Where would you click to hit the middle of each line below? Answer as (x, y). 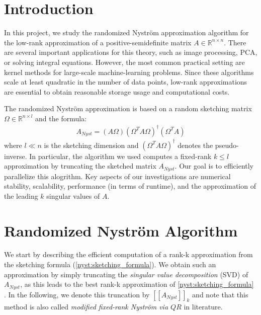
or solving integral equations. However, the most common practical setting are (124, 62)
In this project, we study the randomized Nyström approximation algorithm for (126, 32)
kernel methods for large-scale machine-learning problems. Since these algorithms (129, 72)
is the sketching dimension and (91, 145)
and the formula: (61, 118)
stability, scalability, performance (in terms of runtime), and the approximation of (130, 186)
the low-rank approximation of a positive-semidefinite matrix (98, 42)
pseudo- (227, 145)
